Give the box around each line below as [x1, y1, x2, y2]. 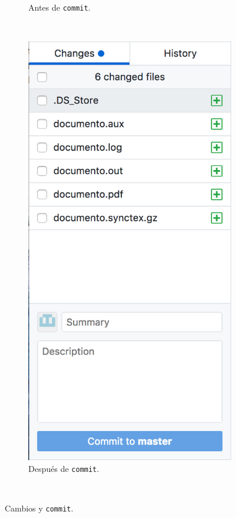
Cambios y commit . [5, 501, 74, 514]
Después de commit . [28, 462, 99, 474]
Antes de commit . [28, 1, 91, 13]
